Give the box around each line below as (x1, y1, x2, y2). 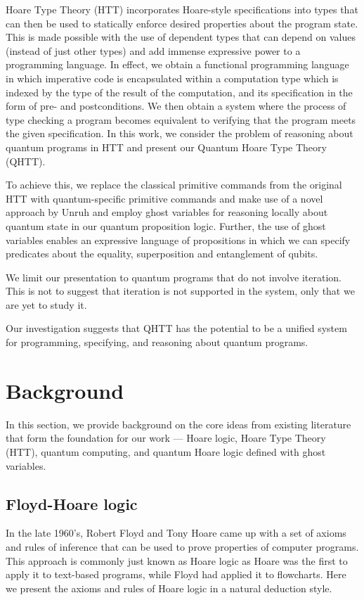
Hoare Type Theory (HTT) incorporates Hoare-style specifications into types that (6, 2, 358, 16)
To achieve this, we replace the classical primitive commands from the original (6, 177, 342, 192)
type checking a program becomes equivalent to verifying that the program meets (6, 112, 356, 127)
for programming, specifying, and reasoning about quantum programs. (6, 335, 308, 350)
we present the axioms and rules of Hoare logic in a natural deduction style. (6, 580, 332, 595)
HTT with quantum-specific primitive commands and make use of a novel (6, 191, 323, 205)
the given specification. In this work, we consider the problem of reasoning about (6, 126, 353, 141)
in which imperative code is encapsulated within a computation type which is (6, 70, 339, 85)
